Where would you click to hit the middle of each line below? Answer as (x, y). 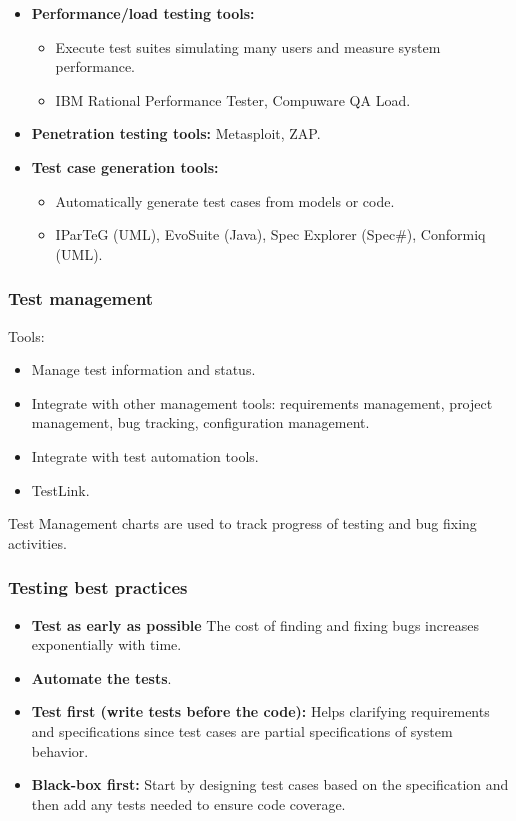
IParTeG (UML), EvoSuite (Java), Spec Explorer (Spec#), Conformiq (270, 234)
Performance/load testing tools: (143, 13)
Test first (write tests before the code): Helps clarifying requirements (260, 711)
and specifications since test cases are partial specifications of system (242, 730)
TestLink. (60, 489)
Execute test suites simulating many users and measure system (248, 46)
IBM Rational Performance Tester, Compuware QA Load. (233, 99)
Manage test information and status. (143, 369)
